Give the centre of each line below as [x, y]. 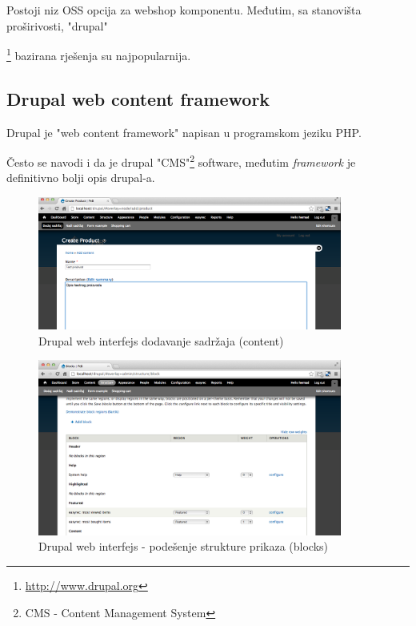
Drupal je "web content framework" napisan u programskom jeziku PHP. [184, 132]
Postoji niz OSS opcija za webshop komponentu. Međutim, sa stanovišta [184, 10]
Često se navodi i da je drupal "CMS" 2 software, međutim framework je [181, 161]
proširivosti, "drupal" [57, 25]
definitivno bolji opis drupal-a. [81, 178]
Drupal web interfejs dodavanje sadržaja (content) [161, 340]
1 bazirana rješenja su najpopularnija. [99, 54]
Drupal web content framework [138, 98]
